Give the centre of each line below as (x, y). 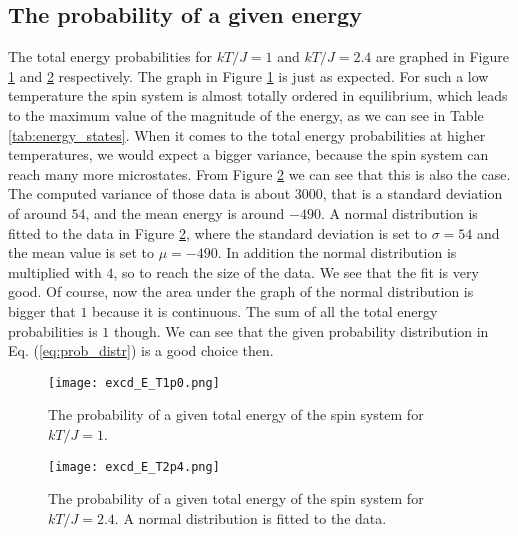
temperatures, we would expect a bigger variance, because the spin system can (248, 154)
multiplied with (55, 271)
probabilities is (53, 330)
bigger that (42, 310)
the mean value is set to (81, 252)
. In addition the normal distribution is (337, 252)
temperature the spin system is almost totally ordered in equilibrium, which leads (258, 95)
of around (37, 212)
